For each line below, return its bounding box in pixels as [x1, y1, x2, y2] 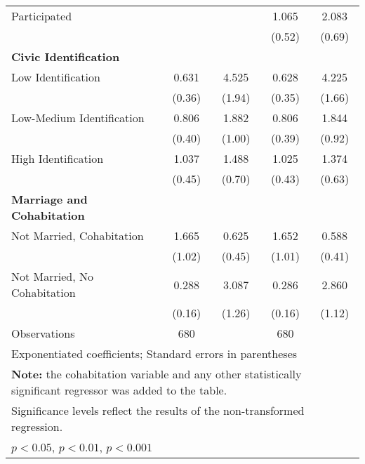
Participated [11, 8, 72, 24]
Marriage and [11, 191, 88, 207]
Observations [11, 325, 75, 341]
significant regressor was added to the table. [11, 382, 227, 398]
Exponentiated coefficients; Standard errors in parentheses [11, 345, 298, 362]
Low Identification [11, 69, 100, 85]
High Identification [11, 150, 104, 166]
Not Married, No [11, 268, 93, 284]
